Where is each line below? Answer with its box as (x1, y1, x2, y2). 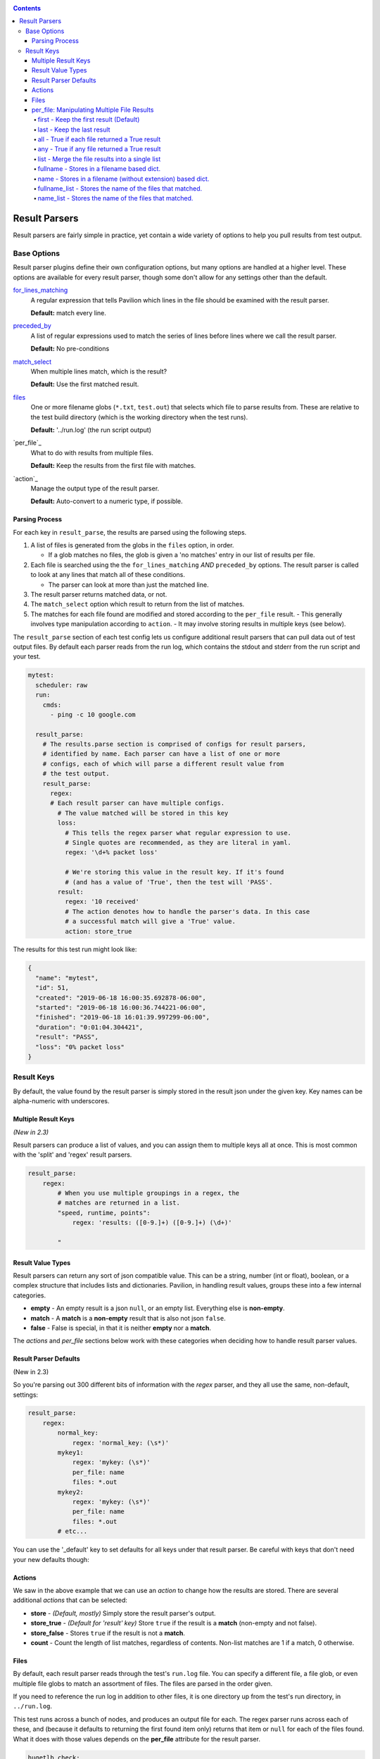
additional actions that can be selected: (13, 1596, 128, 1604)
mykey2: (57, 1488, 84, 1496)
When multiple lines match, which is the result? (30, 367, 167, 376)
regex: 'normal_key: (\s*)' (72, 1439, 169, 1447)
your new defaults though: (13, 1555, 89, 1563)
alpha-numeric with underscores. (13, 1097, 110, 1105)
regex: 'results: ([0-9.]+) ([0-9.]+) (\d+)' (72, 1219, 232, 1227)
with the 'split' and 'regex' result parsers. (13, 1150, 132, 1159)
